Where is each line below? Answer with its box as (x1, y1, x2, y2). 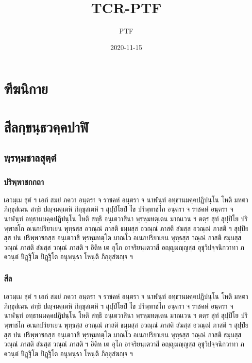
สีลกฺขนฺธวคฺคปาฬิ (4, 116, 89, 136)
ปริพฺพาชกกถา (4, 175, 44, 187)
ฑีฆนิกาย (4, 79, 48, 99)
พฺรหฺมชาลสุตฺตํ (4, 150, 56, 165)
